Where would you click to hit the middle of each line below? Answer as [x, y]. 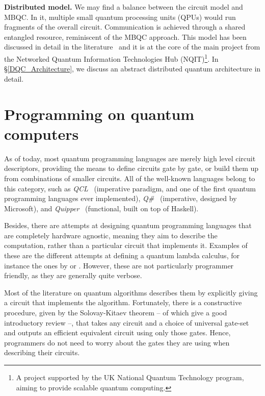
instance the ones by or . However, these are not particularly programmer [119, 265]
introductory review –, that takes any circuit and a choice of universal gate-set [127, 322]
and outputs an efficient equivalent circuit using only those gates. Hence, [117, 332]
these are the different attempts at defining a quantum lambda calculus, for [122, 255]
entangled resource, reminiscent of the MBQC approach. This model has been [125, 36]
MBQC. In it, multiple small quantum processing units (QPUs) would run [120, 17]
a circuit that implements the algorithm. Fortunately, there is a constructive [123, 302]
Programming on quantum [99, 114]
